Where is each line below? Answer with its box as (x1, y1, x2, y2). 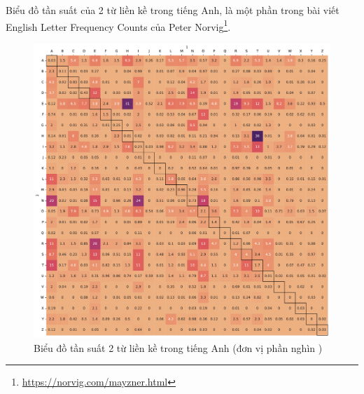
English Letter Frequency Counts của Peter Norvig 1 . (6, 17, 231, 34)
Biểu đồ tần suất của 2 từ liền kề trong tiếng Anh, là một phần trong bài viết (6, 3, 339, 17)
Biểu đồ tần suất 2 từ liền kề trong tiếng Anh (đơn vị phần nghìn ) (34, 340, 323, 355)
